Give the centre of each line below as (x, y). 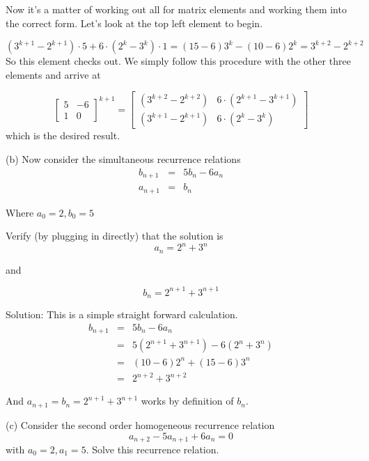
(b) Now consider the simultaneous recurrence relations (123, 159)
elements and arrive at (53, 74)
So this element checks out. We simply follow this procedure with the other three (178, 61)
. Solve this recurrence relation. (152, 449)
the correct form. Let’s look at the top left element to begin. (134, 23)
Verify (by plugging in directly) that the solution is (115, 236)
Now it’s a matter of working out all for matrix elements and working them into (176, 9)
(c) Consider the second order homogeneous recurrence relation (140, 424)
